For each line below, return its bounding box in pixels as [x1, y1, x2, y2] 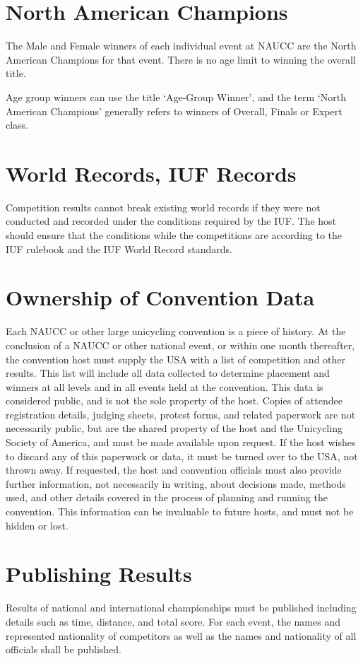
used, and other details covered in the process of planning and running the [6, 490, 328, 505]
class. [6, 117, 29, 132]
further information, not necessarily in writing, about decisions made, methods [6, 476, 346, 491]
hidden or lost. [6, 517, 69, 532]
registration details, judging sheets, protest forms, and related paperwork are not [6, 406, 356, 421]
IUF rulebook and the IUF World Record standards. [6, 241, 232, 256]
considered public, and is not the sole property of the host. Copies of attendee [6, 393, 343, 408]
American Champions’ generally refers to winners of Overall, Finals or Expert [6, 103, 343, 118]
